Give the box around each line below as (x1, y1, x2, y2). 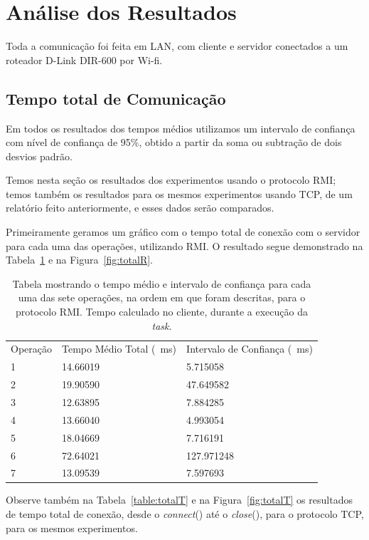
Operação (11, 341, 52, 356)
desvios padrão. (6, 148, 73, 163)
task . (151, 318, 172, 333)
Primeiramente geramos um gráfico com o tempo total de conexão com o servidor (6, 224, 360, 239)
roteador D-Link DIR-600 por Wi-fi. (6, 52, 163, 67)
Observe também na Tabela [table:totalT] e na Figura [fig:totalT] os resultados (6, 492, 353, 507)
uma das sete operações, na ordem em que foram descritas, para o (18, 290, 306, 305)
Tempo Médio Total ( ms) (62, 341, 177, 356)
